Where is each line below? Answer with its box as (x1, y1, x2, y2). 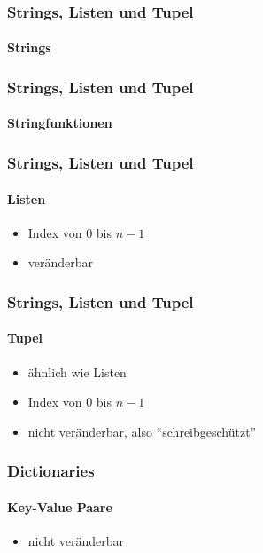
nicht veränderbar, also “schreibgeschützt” (27, 422, 257, 440)
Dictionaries (7, 460, 95, 482)
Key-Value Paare (7, 497, 112, 516)
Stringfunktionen (7, 114, 112, 132)
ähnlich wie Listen (27, 362, 127, 381)
